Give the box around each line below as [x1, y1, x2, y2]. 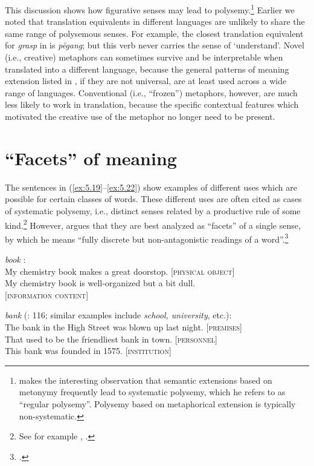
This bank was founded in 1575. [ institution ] [5, 344, 171, 357]
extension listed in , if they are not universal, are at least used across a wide [5, 74, 287, 87]
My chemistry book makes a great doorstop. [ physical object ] [5, 264, 235, 277]
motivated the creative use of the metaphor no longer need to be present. [5, 110, 275, 122]
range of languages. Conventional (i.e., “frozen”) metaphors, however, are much [5, 86, 298, 99]
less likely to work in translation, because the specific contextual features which [5, 98, 299, 111]
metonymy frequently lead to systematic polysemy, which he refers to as [19, 386, 286, 398]
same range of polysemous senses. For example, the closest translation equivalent [5, 27, 304, 39]
